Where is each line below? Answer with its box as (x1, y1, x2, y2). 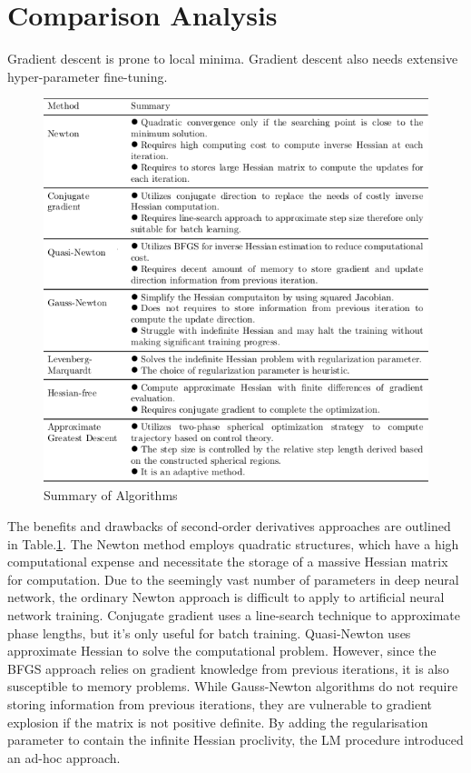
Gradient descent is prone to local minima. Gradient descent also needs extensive (7, 49, 458, 68)
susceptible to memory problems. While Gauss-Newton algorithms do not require (7, 677, 458, 696)
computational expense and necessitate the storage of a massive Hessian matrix (7, 552, 448, 571)
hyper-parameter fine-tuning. (7, 66, 168, 85)
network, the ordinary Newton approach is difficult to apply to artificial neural (7, 587, 445, 607)
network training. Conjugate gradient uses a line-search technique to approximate (7, 606, 460, 624)
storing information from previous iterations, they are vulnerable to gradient (7, 694, 433, 713)
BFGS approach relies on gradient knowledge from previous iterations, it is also (7, 658, 449, 678)
